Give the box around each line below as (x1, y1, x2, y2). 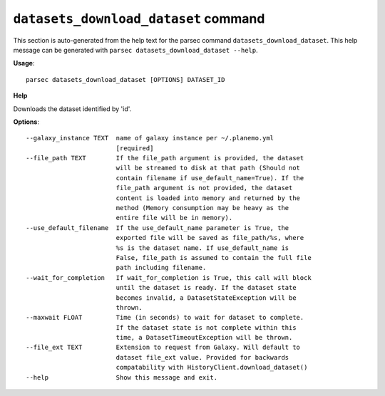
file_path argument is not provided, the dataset (115, 184, 293, 192)
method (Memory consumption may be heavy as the (115, 204, 289, 212)
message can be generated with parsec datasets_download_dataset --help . (13, 46, 258, 54)
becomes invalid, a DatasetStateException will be (115, 293, 297, 302)
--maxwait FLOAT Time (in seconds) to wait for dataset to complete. (26, 313, 304, 322)
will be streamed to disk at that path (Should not (115, 164, 301, 172)
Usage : (13, 59, 35, 68)
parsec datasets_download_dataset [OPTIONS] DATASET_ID (26, 75, 225, 83)
